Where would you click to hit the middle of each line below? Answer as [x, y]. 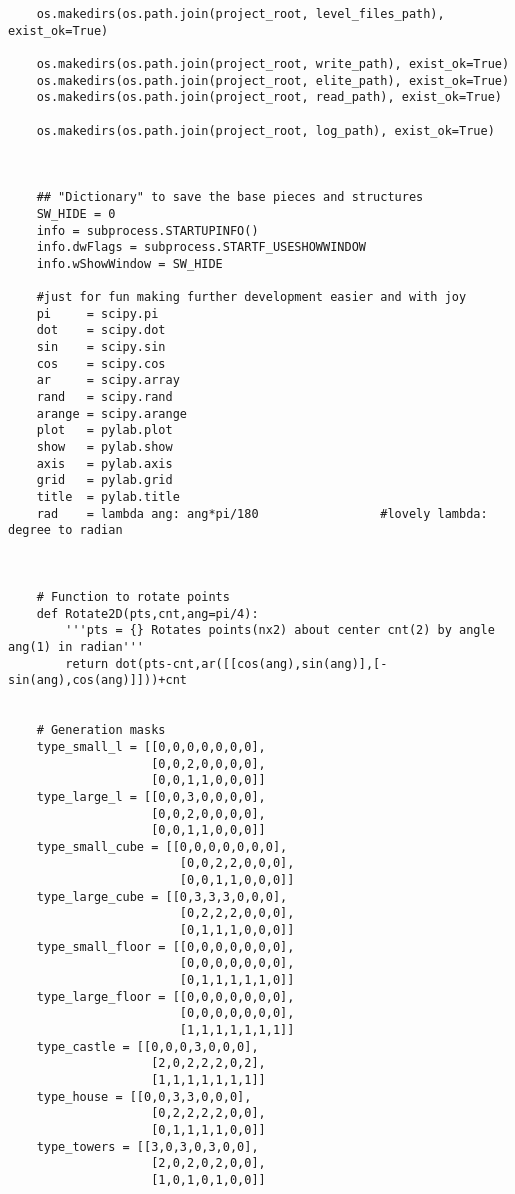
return [87, 663]
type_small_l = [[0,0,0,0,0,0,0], [151, 746]
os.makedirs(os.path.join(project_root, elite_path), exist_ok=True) [273, 80]
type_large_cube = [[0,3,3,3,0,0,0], [162, 896]
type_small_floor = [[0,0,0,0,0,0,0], [165, 946]
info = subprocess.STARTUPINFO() [147, 230]
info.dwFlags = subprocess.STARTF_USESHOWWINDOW [201, 247]
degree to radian [65, 530]
